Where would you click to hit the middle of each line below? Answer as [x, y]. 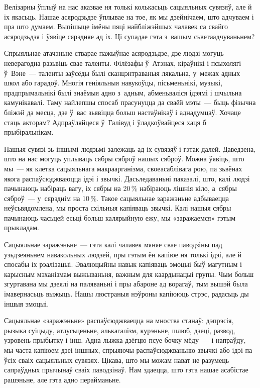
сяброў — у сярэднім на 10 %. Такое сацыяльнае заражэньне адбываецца [116, 198]
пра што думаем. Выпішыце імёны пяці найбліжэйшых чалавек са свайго [116, 26]
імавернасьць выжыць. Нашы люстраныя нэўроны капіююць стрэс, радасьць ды [126, 294]
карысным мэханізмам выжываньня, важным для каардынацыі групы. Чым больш [129, 274]
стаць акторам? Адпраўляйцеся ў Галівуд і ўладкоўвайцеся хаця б [105, 122]
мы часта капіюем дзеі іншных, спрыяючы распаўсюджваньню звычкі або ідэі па [128, 350]
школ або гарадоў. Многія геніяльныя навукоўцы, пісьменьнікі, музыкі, [113, 83]
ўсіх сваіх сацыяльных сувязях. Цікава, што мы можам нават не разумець [117, 360]
